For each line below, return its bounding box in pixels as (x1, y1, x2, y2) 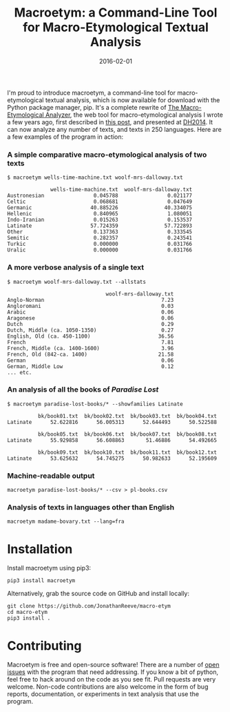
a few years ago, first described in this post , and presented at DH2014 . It (7, 117, 213, 126)
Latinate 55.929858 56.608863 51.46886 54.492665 (7, 436, 217, 443)
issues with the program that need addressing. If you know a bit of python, (7, 668, 219, 676)
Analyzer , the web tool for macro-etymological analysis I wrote (45, 110, 224, 119)
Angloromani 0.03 (7, 302, 174, 309)
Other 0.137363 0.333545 (7, 229, 193, 235)
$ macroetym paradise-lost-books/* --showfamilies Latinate (7, 401, 184, 407)
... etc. (7, 369, 32, 376)
